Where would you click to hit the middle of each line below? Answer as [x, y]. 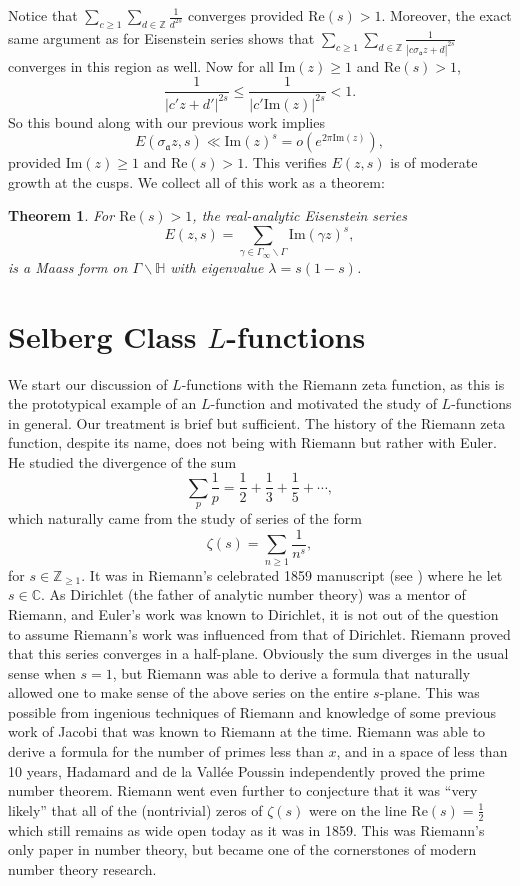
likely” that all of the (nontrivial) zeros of [135, 809]
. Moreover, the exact [446, 15]
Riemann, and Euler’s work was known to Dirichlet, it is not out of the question [253, 613]
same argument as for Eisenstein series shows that [161, 37]
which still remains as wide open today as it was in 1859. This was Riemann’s [246, 829]
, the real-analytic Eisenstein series [299, 215]
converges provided [245, 15]
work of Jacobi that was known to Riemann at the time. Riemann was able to [247, 731]
